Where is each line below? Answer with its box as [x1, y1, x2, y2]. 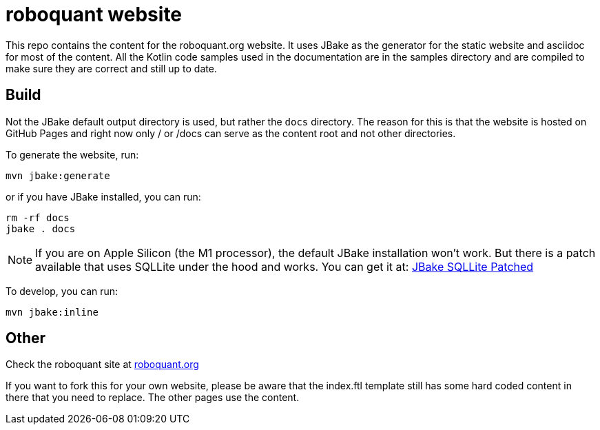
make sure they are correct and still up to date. [6, 62, 217, 74]
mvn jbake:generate [6, 170, 110, 181]
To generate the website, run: [6, 148, 139, 161]
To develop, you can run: [6, 285, 118, 297]
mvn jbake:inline [6, 306, 99, 318]
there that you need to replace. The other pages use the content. [6, 391, 300, 404]
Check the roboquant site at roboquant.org [6, 358, 199, 371]
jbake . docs [6, 223, 76, 234]
